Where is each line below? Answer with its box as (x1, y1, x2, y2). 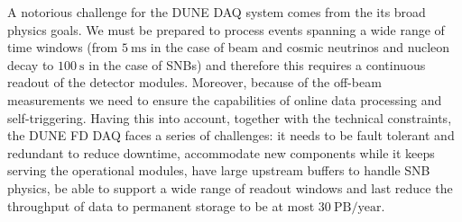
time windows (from (7, 38, 118, 57)
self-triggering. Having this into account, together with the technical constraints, (7, 108, 452, 127)
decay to (7, 55, 54, 74)
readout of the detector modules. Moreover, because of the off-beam (7, 73, 382, 92)
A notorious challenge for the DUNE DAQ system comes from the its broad (7, 3, 426, 21)
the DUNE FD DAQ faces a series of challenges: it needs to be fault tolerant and (7, 126, 455, 145)
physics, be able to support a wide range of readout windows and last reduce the (7, 178, 453, 197)
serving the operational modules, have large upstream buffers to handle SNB (7, 161, 430, 180)
